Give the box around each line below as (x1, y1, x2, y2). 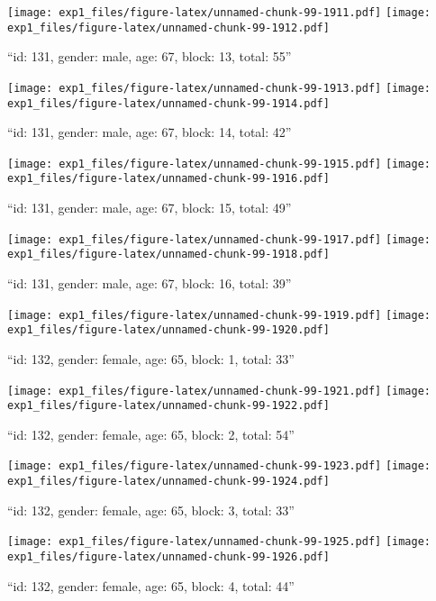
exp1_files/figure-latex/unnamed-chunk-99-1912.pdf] (7, 21, 330, 34)
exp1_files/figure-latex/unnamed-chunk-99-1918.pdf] (7, 248, 330, 261)
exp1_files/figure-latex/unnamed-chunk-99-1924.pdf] (7, 475, 330, 488)
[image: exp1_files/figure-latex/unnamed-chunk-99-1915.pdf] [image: (7, 157, 431, 170)
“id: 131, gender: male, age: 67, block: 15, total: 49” (7, 198, 292, 217)
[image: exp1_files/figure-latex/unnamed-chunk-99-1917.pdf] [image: (7, 232, 431, 246)
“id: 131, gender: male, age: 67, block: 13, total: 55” (7, 47, 292, 66)
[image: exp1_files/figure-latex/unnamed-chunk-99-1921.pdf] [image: (7, 384, 431, 397)
